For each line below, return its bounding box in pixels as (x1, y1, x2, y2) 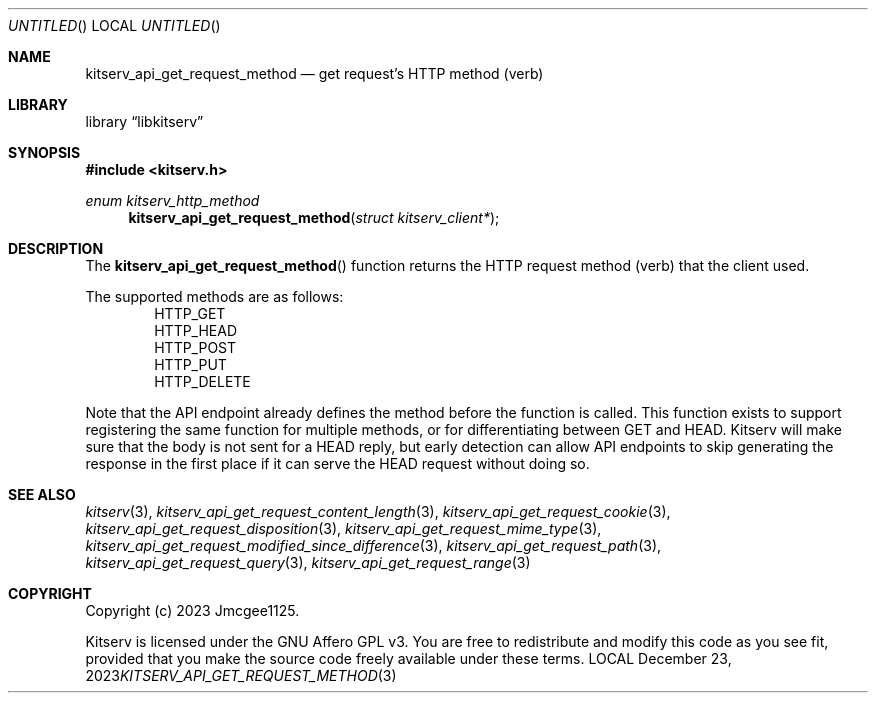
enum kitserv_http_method (85, 192, 260, 209)
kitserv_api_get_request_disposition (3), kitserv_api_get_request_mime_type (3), (85, 520, 602, 537)
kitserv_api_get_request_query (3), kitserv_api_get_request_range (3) (85, 554, 531, 571)
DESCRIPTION (8, 240, 104, 257)
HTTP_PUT (154, 356, 227, 373)
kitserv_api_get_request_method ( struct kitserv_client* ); (128, 209, 500, 226)
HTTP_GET (154, 305, 226, 322)
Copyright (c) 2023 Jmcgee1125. (85, 602, 300, 619)
